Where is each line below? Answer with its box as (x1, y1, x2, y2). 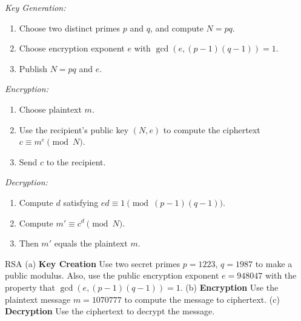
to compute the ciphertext (163, 123, 260, 136)
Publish (19, 62, 47, 74)
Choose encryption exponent (19, 42, 125, 55)
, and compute (150, 21, 203, 34)
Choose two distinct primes (19, 21, 121, 34)
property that (5, 280, 55, 293)
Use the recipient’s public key (19, 123, 129, 136)
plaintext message (5, 293, 71, 305)
